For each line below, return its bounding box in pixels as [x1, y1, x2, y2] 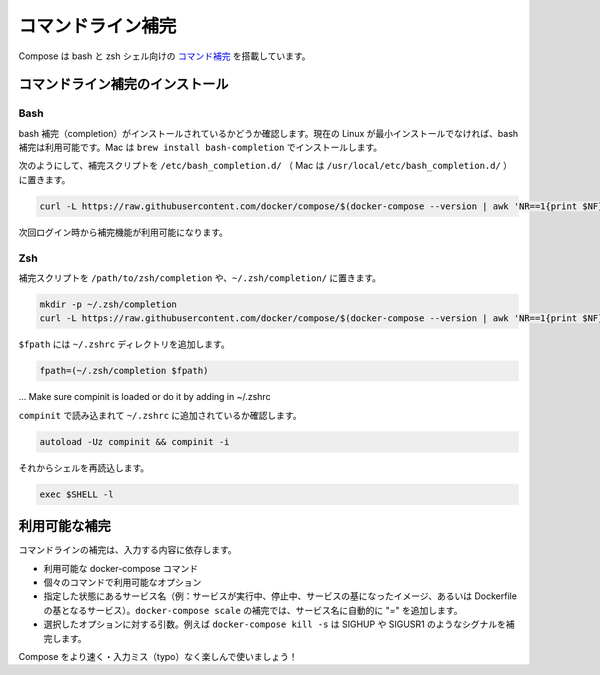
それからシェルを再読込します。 [18, 461, 150, 474]
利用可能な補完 [18, 518, 111, 535]
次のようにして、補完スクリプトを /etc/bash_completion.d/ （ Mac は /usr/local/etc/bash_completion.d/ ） [18, 160, 513, 172]
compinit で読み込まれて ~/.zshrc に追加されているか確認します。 [18, 409, 302, 421]
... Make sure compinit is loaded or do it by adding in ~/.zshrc [18, 391, 271, 403]
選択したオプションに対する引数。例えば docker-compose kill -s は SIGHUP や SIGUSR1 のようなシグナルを [43, 618, 507, 630]
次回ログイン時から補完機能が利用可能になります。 [18, 226, 229, 238]
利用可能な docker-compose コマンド [43, 562, 199, 574]
